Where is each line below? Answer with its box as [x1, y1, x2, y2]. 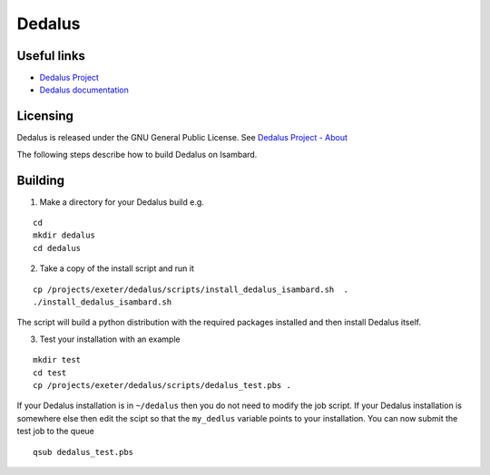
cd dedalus [33, 243, 82, 253]
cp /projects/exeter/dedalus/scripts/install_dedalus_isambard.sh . [33, 284, 349, 295]
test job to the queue [16, 426, 94, 437]
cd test [33, 367, 67, 378]
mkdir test [33, 354, 82, 365]
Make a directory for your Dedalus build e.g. [39, 196, 204, 208]
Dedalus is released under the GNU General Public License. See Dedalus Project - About [16, 132, 348, 143]
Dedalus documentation [39, 84, 129, 95]
